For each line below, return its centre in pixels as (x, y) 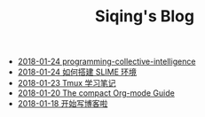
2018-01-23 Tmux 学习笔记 (67, 83)
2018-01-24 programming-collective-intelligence (106, 62)
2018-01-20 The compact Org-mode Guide (96, 93)
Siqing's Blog (145, 16)
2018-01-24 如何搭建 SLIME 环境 (77, 72)
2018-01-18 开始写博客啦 (63, 104)
